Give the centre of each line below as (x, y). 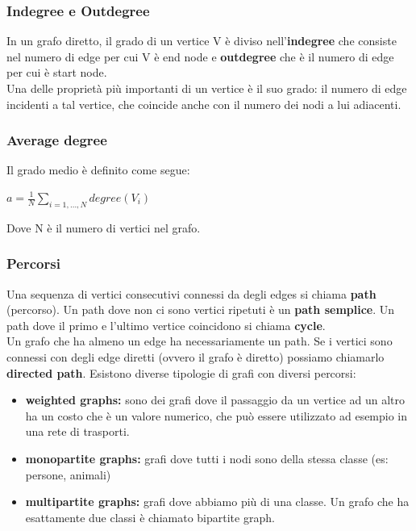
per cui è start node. (57, 72)
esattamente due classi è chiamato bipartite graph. (150, 517)
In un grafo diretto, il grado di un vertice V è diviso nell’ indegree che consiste (202, 41)
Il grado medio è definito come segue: (98, 170)
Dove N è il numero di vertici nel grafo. (104, 227)
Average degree (57, 140)
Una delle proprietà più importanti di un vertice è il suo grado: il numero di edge (207, 88)
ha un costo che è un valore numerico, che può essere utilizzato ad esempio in (216, 415)
